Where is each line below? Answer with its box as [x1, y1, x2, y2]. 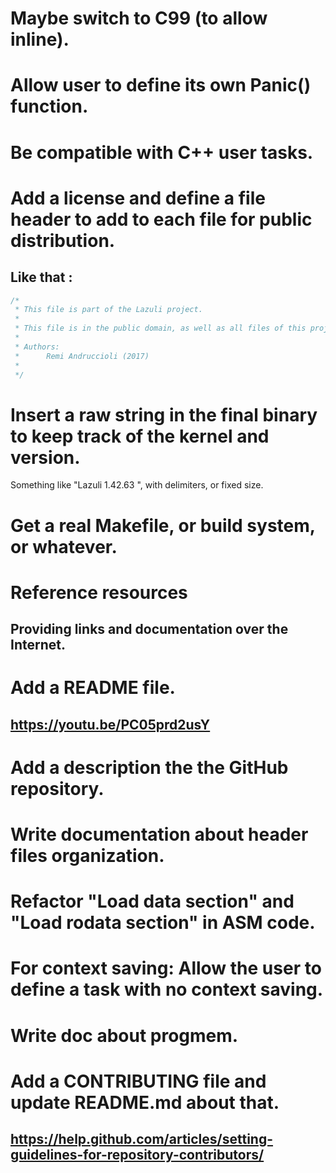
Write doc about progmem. [10, 1024, 239, 1047]
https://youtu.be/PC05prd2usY [10, 716, 211, 733]
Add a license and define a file [10, 187, 266, 209]
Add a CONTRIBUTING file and [10, 1070, 267, 1092]
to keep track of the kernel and [10, 425, 270, 447]
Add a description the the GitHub [10, 756, 289, 779]
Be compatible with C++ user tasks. [10, 141, 314, 164]
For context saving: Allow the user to [10, 957, 322, 980]
